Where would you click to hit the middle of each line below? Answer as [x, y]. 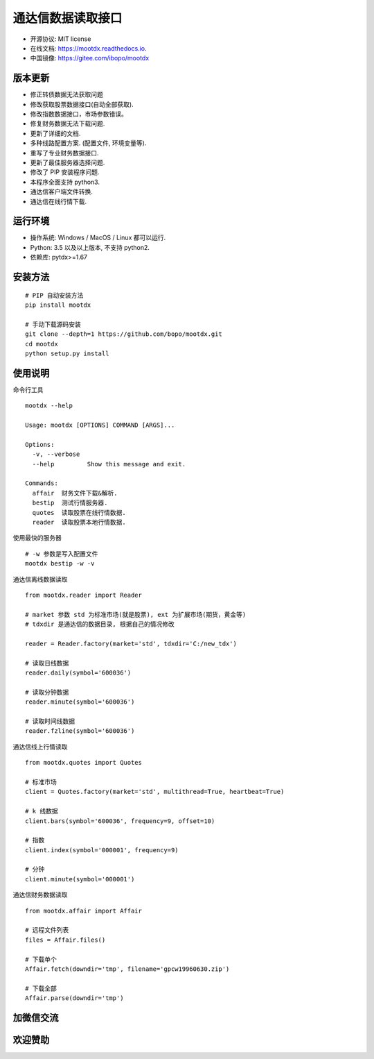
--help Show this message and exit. [109, 464]
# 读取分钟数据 [47, 692]
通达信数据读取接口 [68, 18]
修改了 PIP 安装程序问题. [65, 172]
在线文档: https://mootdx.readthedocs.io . [88, 48]
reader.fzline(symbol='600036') [80, 731]
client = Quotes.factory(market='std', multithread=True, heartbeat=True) [155, 792]
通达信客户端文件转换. [62, 192]
